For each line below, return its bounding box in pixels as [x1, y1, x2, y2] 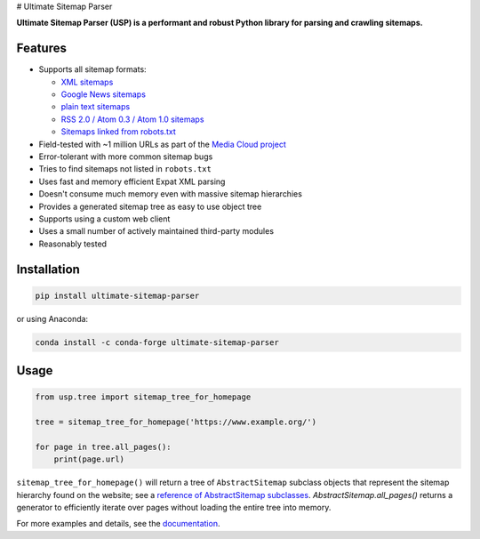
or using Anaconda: [16, 313, 89, 324]
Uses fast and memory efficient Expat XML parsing [38, 176, 226, 187]
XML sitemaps [60, 76, 114, 87]
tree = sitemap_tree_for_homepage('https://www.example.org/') [35, 417, 317, 427]
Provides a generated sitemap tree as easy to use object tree [38, 201, 262, 212]
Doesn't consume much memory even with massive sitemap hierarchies [38, 189, 302, 199]
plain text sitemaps [60, 101, 131, 112]
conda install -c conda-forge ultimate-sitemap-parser [35, 337, 279, 347]
